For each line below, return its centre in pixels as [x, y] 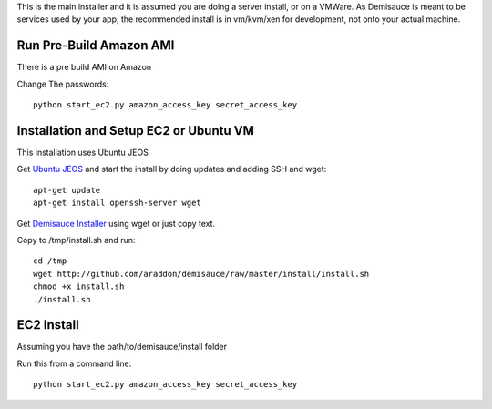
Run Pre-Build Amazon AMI [96, 46]
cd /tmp [50, 261]
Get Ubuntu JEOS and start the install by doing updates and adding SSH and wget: [172, 169]
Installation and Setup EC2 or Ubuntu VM [135, 131]
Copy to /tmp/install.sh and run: [76, 240]
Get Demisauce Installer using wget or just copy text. [116, 223]
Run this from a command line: [74, 363]
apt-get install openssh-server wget [118, 203]
